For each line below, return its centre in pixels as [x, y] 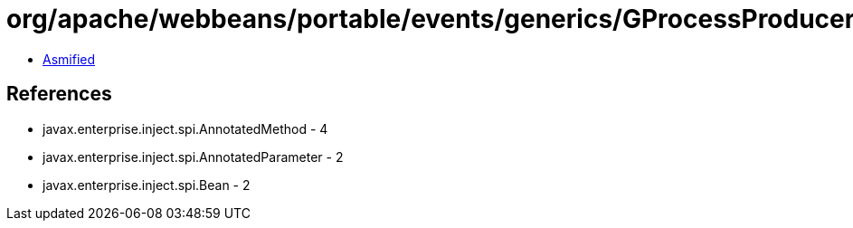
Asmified [69, 59]
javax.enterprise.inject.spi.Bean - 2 [147, 185]
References [59, 94]
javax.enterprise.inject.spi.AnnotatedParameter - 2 [193, 157]
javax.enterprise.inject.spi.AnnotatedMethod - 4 [185, 128]
